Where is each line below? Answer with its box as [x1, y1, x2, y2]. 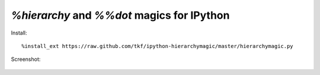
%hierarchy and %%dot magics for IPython [11, 9, 230, 22]
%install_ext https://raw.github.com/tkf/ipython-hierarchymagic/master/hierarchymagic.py [21, 43, 293, 49]
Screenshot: [11, 56, 41, 63]
